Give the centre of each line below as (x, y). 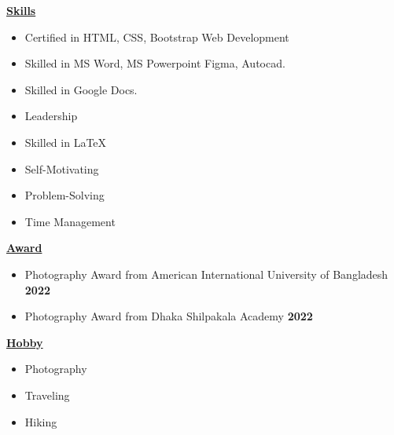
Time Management (70, 221)
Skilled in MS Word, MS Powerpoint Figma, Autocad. (155, 63)
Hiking (41, 421)
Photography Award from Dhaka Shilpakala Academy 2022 (169, 316)
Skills (21, 10)
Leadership (51, 116)
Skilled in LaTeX (66, 142)
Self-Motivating (62, 168)
